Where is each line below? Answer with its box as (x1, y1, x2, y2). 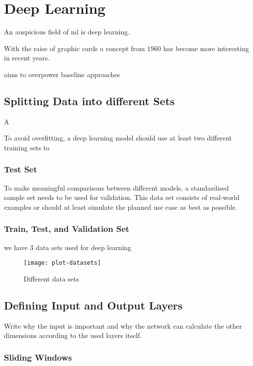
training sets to (4, 142, 50, 152)
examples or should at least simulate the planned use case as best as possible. (4, 201, 237, 212)
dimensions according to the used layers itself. (4, 330, 142, 340)
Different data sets (24, 273, 79, 283)
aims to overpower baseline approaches (4, 69, 120, 79)
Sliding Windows (4, 351, 72, 363)
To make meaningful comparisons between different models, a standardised (4, 182, 229, 193)
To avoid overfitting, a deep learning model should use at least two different (4, 133, 232, 143)
